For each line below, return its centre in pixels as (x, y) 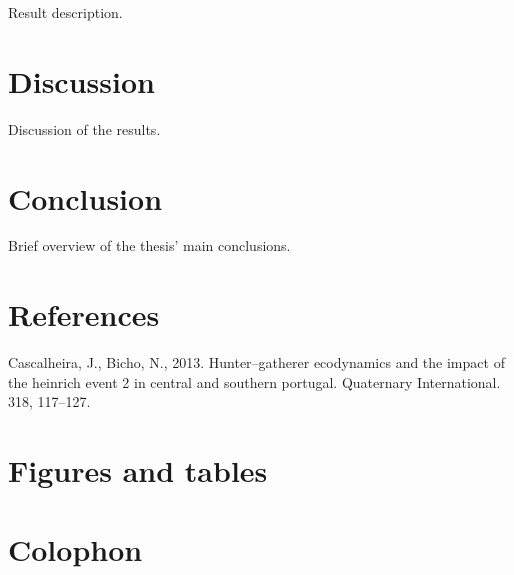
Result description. (65, 12)
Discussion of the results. (84, 128)
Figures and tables (138, 470)
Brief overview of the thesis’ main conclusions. (149, 245)
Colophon (75, 548)
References (84, 314)
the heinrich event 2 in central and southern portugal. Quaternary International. (254, 381)
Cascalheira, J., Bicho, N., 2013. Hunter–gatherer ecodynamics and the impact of (256, 362)
